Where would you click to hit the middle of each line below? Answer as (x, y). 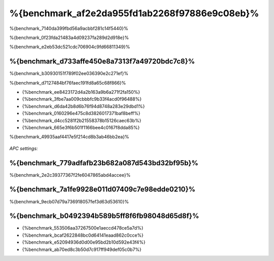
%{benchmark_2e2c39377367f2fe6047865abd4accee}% (70, 175)
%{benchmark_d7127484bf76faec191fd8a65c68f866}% (68, 83)
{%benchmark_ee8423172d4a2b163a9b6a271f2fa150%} (81, 92)
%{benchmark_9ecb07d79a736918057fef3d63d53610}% (69, 201)
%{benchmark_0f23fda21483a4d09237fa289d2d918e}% (69, 38)
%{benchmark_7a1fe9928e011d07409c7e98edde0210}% (102, 189)
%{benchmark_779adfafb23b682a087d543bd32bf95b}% (104, 163)
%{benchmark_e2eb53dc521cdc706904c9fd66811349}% (70, 47)
